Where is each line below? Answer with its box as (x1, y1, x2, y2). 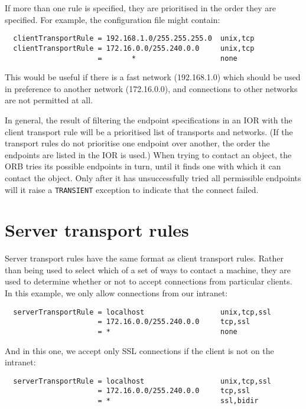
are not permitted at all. (5, 94, 93, 106)
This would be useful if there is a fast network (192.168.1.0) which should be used (5, 71, 301, 83)
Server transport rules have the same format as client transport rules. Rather (5, 252, 284, 264)
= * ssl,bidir (97, 397, 259, 405)
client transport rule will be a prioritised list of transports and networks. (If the (5, 125, 293, 138)
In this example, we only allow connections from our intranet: (5, 287, 228, 299)
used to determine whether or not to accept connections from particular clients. (5, 275, 292, 287)
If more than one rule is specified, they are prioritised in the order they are (5, 2, 276, 14)
